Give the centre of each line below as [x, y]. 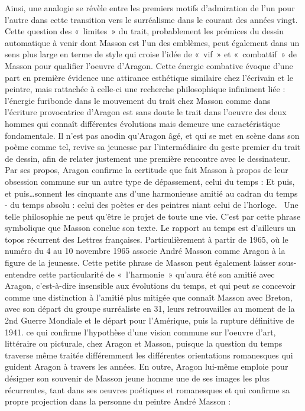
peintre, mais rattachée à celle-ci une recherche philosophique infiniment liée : [145, 89]
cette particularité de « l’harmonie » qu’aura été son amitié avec [157, 274]
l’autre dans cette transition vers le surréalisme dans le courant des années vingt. [151, 19]
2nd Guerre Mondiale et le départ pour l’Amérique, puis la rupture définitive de [150, 320]
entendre [20, 274]
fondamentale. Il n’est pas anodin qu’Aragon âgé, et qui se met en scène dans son [152, 135]
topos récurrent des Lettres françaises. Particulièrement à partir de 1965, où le [147, 239]
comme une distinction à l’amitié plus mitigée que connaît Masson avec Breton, [149, 297]
